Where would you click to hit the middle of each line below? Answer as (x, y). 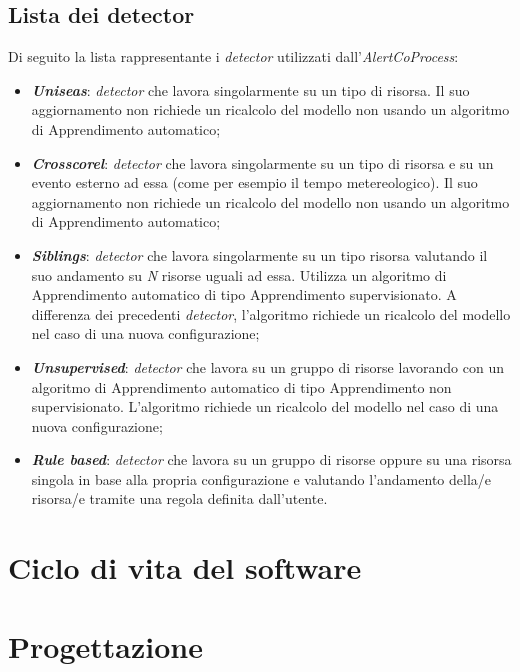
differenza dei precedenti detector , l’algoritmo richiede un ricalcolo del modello (271, 313)
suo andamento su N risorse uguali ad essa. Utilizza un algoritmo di (239, 274)
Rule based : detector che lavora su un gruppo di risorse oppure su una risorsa (271, 459)
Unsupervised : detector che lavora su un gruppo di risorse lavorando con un (267, 366)
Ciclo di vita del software (185, 567)
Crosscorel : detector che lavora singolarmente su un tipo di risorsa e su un (262, 162)
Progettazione (105, 645)
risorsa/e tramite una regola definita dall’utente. (179, 498)
